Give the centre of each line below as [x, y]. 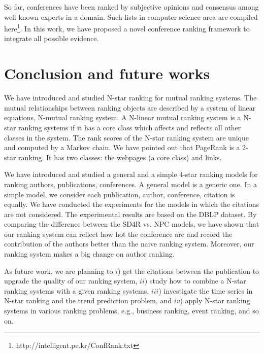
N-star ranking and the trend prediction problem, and [88, 300]
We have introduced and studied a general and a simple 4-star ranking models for [131, 174]
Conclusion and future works [107, 73]
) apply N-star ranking [215, 300]
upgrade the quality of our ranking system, [71, 281]
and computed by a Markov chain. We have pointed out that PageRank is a [122, 147]
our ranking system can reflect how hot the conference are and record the [118, 234]
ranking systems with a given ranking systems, [77, 290]
